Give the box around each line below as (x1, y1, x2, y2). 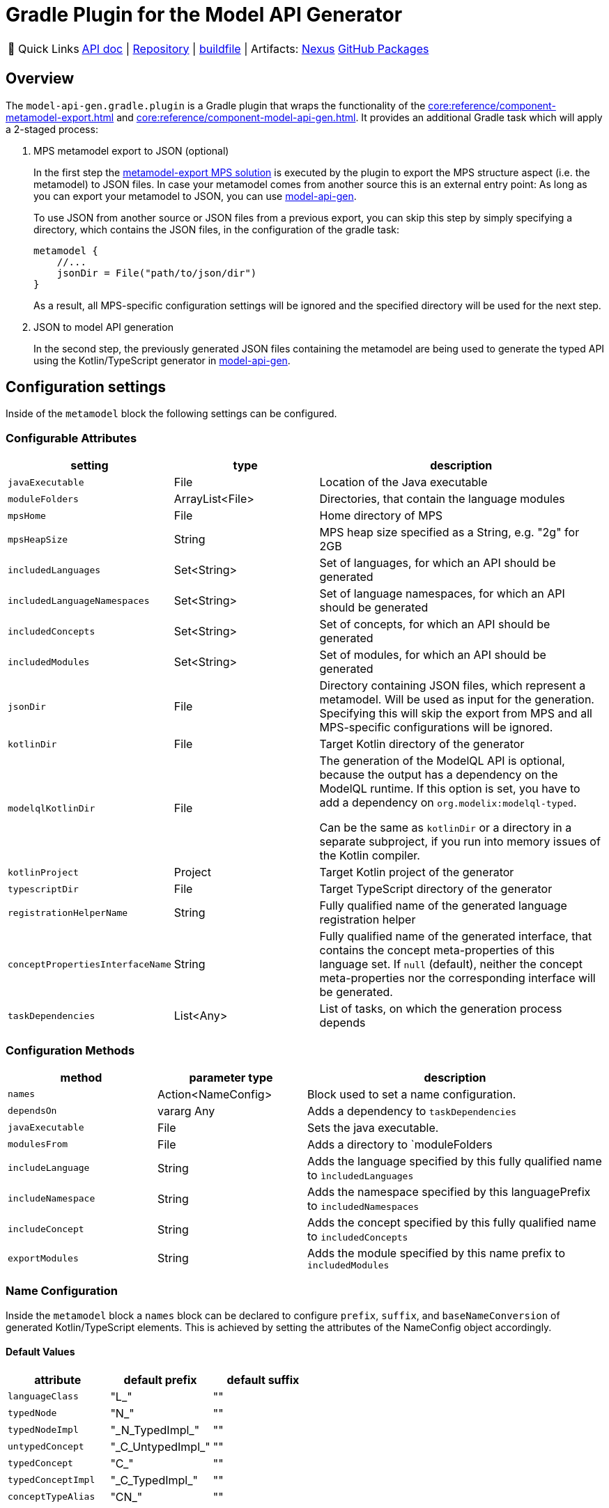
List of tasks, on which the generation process (319, 1002, 562, 1016)
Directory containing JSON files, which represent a (319, 678, 586, 693)
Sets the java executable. (307, 1120, 439, 1135)
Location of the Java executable (319, 475, 488, 490)
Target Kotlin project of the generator (319, 865, 514, 880)
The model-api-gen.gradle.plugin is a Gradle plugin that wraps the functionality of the (6, 99, 426, 111)
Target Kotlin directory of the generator (319, 737, 525, 752)
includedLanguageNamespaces (8, 595, 150, 606)
